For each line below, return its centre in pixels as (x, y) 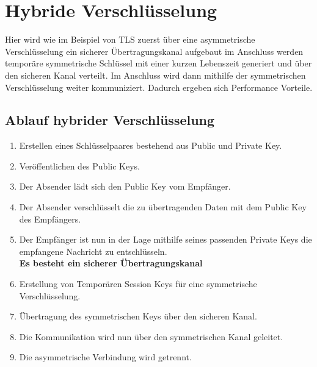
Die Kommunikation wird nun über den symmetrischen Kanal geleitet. (151, 336)
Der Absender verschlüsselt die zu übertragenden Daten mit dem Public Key (163, 207)
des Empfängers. (50, 219)
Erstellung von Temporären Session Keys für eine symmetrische (138, 284)
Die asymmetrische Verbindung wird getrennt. (105, 357)
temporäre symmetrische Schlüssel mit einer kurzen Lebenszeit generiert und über (158, 63)
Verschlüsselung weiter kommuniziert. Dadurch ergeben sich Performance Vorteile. (159, 87)
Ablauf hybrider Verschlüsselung (110, 120)
